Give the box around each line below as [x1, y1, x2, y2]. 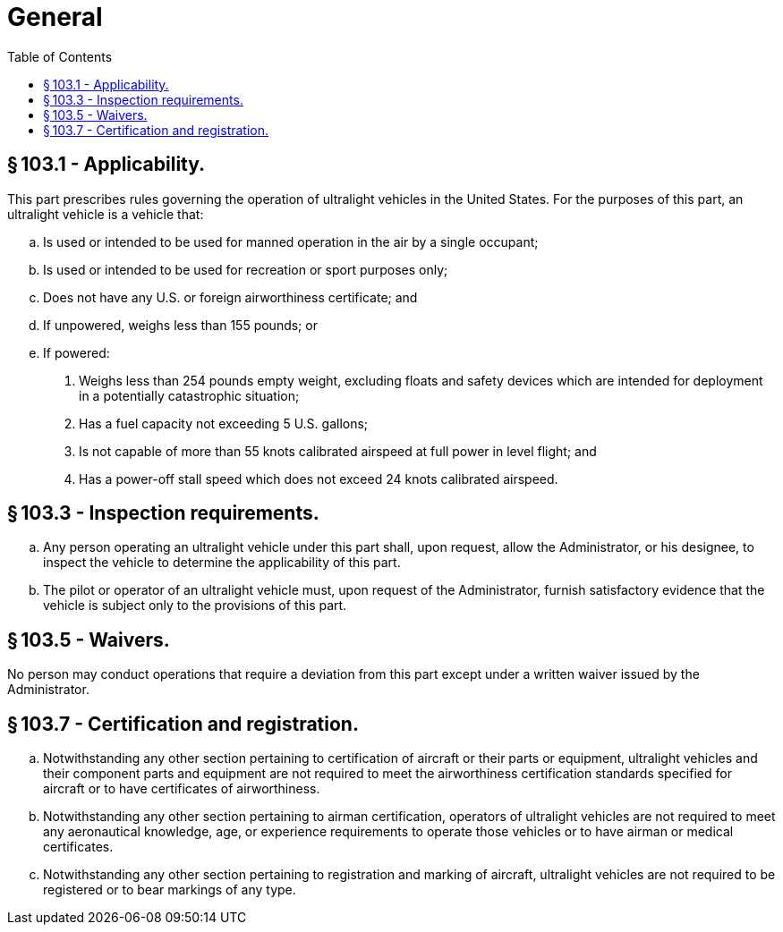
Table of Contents [7, 48, 113, 64]
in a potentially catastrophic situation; [79, 387, 300, 403]
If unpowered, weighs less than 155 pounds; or [43, 317, 318, 333]
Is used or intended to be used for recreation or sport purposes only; [43, 261, 448, 277]
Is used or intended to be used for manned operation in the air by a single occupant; [43, 233, 539, 250]
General [7, 2, 103, 32]
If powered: [43, 344, 110, 360]
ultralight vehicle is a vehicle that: [7, 206, 204, 222]
